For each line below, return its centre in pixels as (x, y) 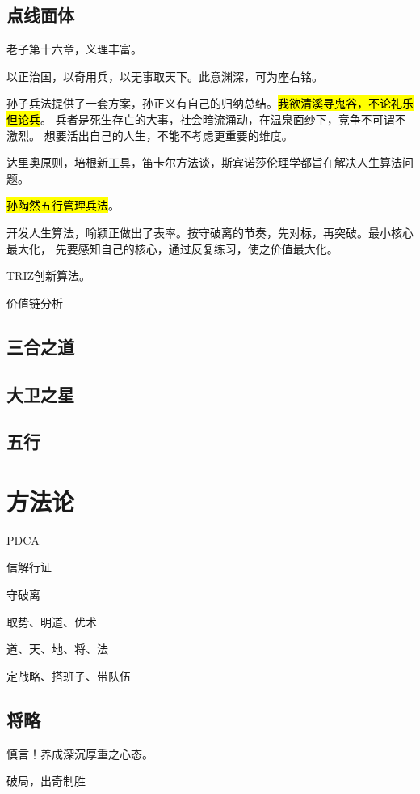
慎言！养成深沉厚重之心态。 (80, 753)
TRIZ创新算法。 (49, 276)
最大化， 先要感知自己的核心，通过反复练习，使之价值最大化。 (172, 248)
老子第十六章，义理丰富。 (74, 49)
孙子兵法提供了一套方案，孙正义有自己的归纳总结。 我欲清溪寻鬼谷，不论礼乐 (210, 103)
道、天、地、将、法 (57, 649)
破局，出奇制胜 (46, 781)
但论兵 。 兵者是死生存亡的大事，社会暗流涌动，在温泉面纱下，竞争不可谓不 (206, 119)
